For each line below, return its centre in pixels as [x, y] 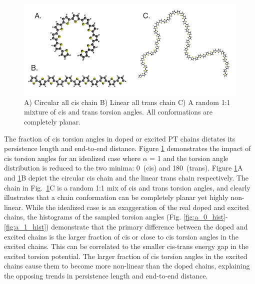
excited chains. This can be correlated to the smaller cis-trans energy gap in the [126, 246]
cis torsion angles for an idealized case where [72, 158]
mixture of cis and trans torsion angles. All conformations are [118, 112]
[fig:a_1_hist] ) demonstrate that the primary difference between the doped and [126, 227]
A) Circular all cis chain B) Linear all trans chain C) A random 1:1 [127, 102]
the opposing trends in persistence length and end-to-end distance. [106, 275]
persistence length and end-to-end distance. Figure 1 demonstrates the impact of [127, 148]
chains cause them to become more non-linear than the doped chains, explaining [127, 266]
